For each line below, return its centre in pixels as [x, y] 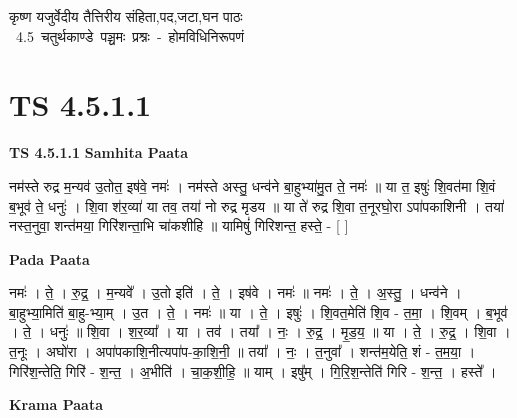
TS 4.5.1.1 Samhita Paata [99, 152]
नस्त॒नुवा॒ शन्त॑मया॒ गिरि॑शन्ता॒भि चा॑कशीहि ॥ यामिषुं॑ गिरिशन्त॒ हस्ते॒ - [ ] [179, 225]
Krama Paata [56, 404]
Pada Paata [49, 258]
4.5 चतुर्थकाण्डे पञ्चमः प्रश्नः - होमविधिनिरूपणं [129, 35]
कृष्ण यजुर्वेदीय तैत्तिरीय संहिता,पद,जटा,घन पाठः [126, 16]
